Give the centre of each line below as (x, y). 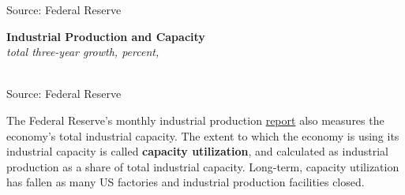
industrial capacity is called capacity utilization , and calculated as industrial (197, 151)
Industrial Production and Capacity (106, 36)
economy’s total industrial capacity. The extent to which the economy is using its (203, 135)
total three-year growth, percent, (83, 52)
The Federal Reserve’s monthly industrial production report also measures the (195, 120)
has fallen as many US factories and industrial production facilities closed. (186, 182)
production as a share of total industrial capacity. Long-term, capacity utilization (203, 166)
